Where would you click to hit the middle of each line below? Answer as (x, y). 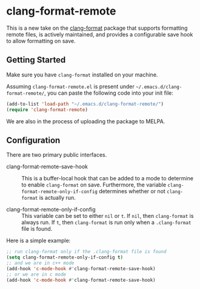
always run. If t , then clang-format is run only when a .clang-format (106, 222)
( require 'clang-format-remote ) (47, 110)
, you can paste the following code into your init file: (109, 93)
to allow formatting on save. (41, 41)
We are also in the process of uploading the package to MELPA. (86, 121)
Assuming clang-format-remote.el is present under (70, 86)
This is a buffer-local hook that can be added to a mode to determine (108, 178)
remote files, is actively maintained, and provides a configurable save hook (100, 34)
